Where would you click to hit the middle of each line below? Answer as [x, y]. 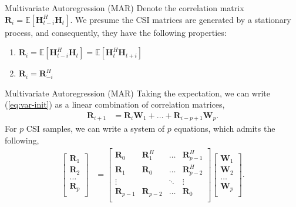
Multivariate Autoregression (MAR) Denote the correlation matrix [125, 8]
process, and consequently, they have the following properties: [116, 32]
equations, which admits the [225, 128]
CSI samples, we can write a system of [95, 128]
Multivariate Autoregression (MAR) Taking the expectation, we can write [138, 93]
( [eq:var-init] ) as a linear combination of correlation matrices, [115, 104]
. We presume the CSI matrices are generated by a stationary [181, 19]
